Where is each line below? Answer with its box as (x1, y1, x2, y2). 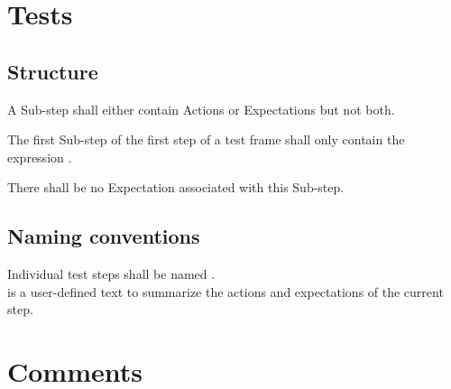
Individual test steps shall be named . (7, 264, 216, 283)
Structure (7, 57, 98, 85)
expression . (7, 147, 72, 166)
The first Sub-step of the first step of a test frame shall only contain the (7, 130, 405, 149)
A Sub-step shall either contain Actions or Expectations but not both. (7, 99, 395, 118)
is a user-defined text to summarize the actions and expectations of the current (7, 282, 444, 301)
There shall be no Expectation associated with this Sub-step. (7, 178, 345, 197)
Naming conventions (7, 222, 200, 250)
